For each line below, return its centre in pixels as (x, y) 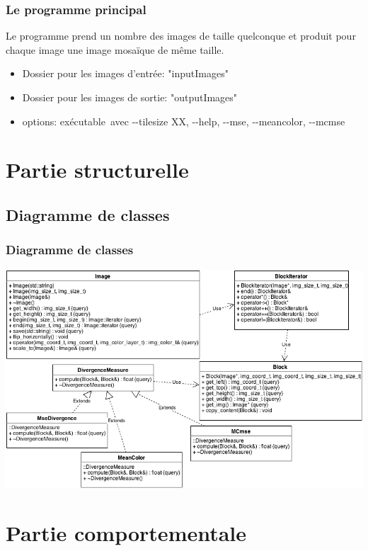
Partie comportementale (126, 532)
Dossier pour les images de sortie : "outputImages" (130, 97)
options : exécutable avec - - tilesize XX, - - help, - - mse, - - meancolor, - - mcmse (184, 121)
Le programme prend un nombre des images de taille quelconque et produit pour (181, 36)
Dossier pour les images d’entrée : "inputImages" (125, 73)
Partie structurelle (97, 170)
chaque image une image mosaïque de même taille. (115, 49)
